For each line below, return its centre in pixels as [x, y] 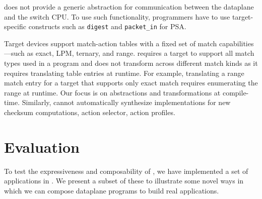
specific [15, 26]
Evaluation [42, 146]
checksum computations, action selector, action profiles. [90, 112]
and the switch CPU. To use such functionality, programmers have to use [117, 16]
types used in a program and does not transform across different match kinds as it [131, 63]
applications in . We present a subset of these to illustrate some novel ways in [124, 181]
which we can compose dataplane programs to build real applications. [112, 190]
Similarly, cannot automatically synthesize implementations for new [126, 102]
